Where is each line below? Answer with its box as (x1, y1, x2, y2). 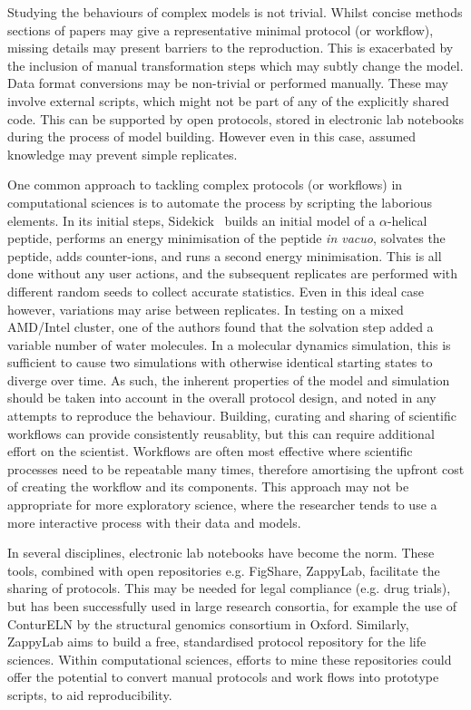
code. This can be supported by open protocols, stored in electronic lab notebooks (7, 109, 465, 128)
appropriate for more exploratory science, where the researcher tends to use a (7, 495, 437, 514)
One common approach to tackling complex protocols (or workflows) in (7, 175, 403, 194)
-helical (387, 210, 427, 229)
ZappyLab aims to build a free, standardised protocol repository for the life (7, 632, 427, 651)
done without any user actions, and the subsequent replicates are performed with (7, 264, 458, 283)
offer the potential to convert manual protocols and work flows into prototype (7, 667, 439, 686)
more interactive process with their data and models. (7, 512, 301, 531)
